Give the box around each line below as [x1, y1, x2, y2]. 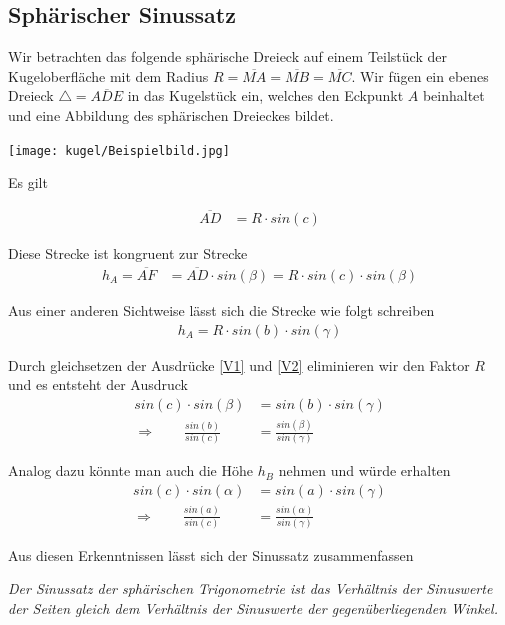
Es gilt [8, 172, 48, 193]
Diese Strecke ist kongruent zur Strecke [8, 243, 248, 264]
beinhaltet [422, 85, 485, 106]
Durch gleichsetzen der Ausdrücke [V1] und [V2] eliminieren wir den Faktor [8, 354, 470, 375]
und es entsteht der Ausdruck [8, 374, 188, 395]
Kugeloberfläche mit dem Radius [8, 65, 209, 86]
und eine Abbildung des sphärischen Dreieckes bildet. [8, 104, 334, 125]
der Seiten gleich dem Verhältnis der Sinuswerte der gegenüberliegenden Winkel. [8, 598, 498, 619]
